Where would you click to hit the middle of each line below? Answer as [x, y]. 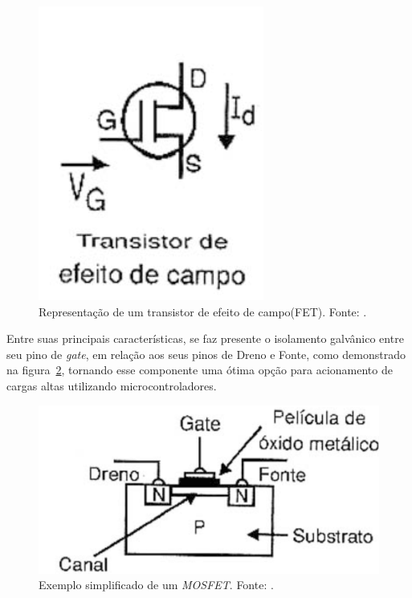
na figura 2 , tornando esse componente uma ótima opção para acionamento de [200, 370]
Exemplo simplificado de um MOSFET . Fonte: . [156, 585]
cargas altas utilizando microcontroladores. [112, 385]
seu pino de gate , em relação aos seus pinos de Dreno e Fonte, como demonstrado [206, 354]
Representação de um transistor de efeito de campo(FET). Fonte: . [203, 311]
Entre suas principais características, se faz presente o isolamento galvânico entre [205, 338]
